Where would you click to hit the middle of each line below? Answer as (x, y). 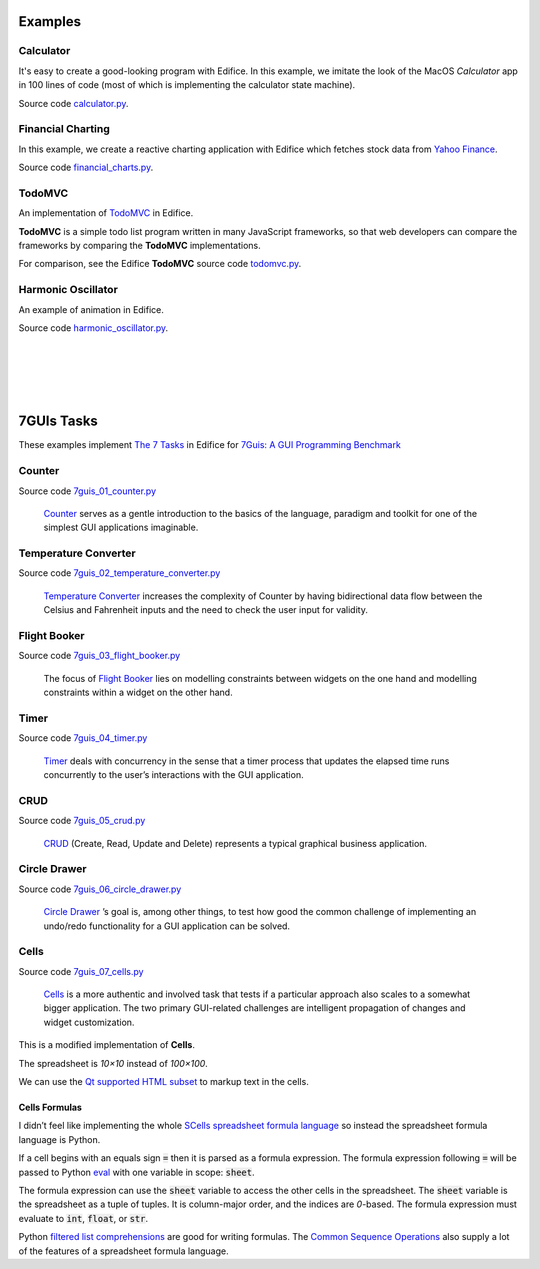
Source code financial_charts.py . (86, 167)
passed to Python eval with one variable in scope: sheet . (136, 1172)
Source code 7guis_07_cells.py (81, 971)
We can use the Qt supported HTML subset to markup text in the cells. (163, 1082)
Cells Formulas (50, 1107)
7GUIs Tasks (58, 421)
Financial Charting (64, 129)
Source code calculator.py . (73, 103)
